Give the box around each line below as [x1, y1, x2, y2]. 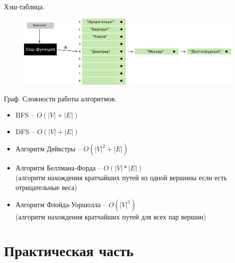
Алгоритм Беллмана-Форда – [15, 163, 101, 173]
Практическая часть [4, 240, 134, 261]
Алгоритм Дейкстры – [15, 143, 81, 154]
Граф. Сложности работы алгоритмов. [4, 93, 117, 103]
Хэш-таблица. [4, 1, 45, 11]
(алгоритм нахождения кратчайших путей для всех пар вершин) [15, 212, 206, 222]
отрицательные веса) [15, 182, 77, 192]
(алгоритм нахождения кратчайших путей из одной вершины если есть [15, 172, 227, 183]
